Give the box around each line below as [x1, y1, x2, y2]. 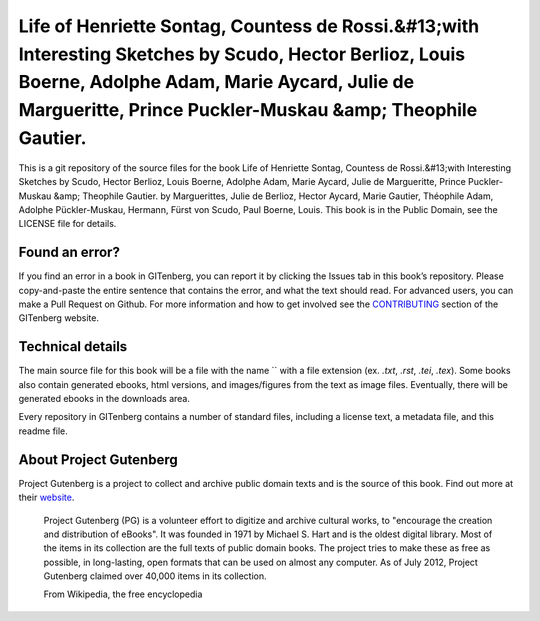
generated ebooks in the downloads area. [18, 393, 190, 405]
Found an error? [18, 244, 120, 261]
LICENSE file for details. [18, 218, 117, 230]
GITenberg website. [18, 312, 100, 324]
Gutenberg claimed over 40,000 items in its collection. [43, 570, 267, 582]
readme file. [18, 425, 69, 437]
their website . [18, 491, 75, 504]
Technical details [18, 338, 128, 355]
